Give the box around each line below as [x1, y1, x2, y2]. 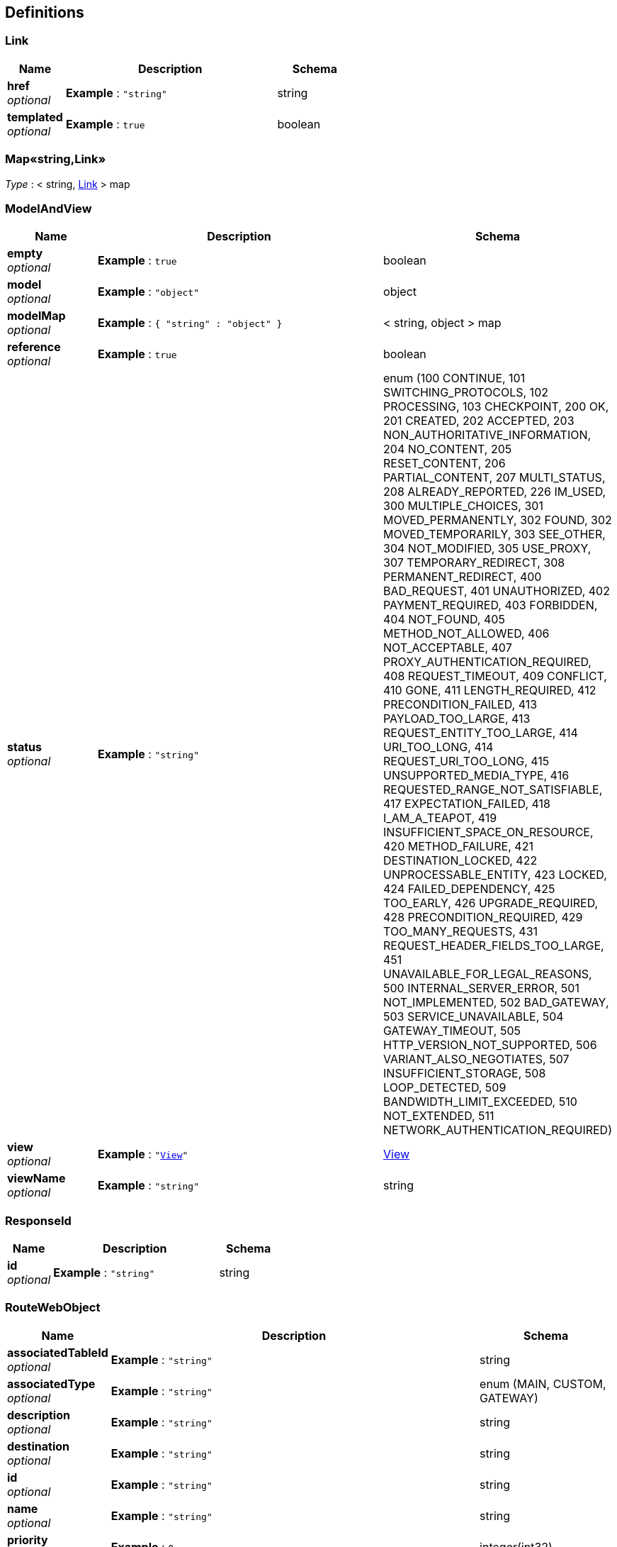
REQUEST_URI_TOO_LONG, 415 [383, 754, 550, 769]
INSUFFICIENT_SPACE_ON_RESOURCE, [383, 825, 594, 840]
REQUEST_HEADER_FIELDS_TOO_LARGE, [383, 938, 604, 953]
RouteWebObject [5, 1300, 101, 1315]
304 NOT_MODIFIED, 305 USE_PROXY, [383, 541, 591, 556]
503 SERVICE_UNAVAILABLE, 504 [383, 1009, 564, 1024]
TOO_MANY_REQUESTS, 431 [383, 924, 538, 939]
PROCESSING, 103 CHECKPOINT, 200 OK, [383, 399, 609, 414]
